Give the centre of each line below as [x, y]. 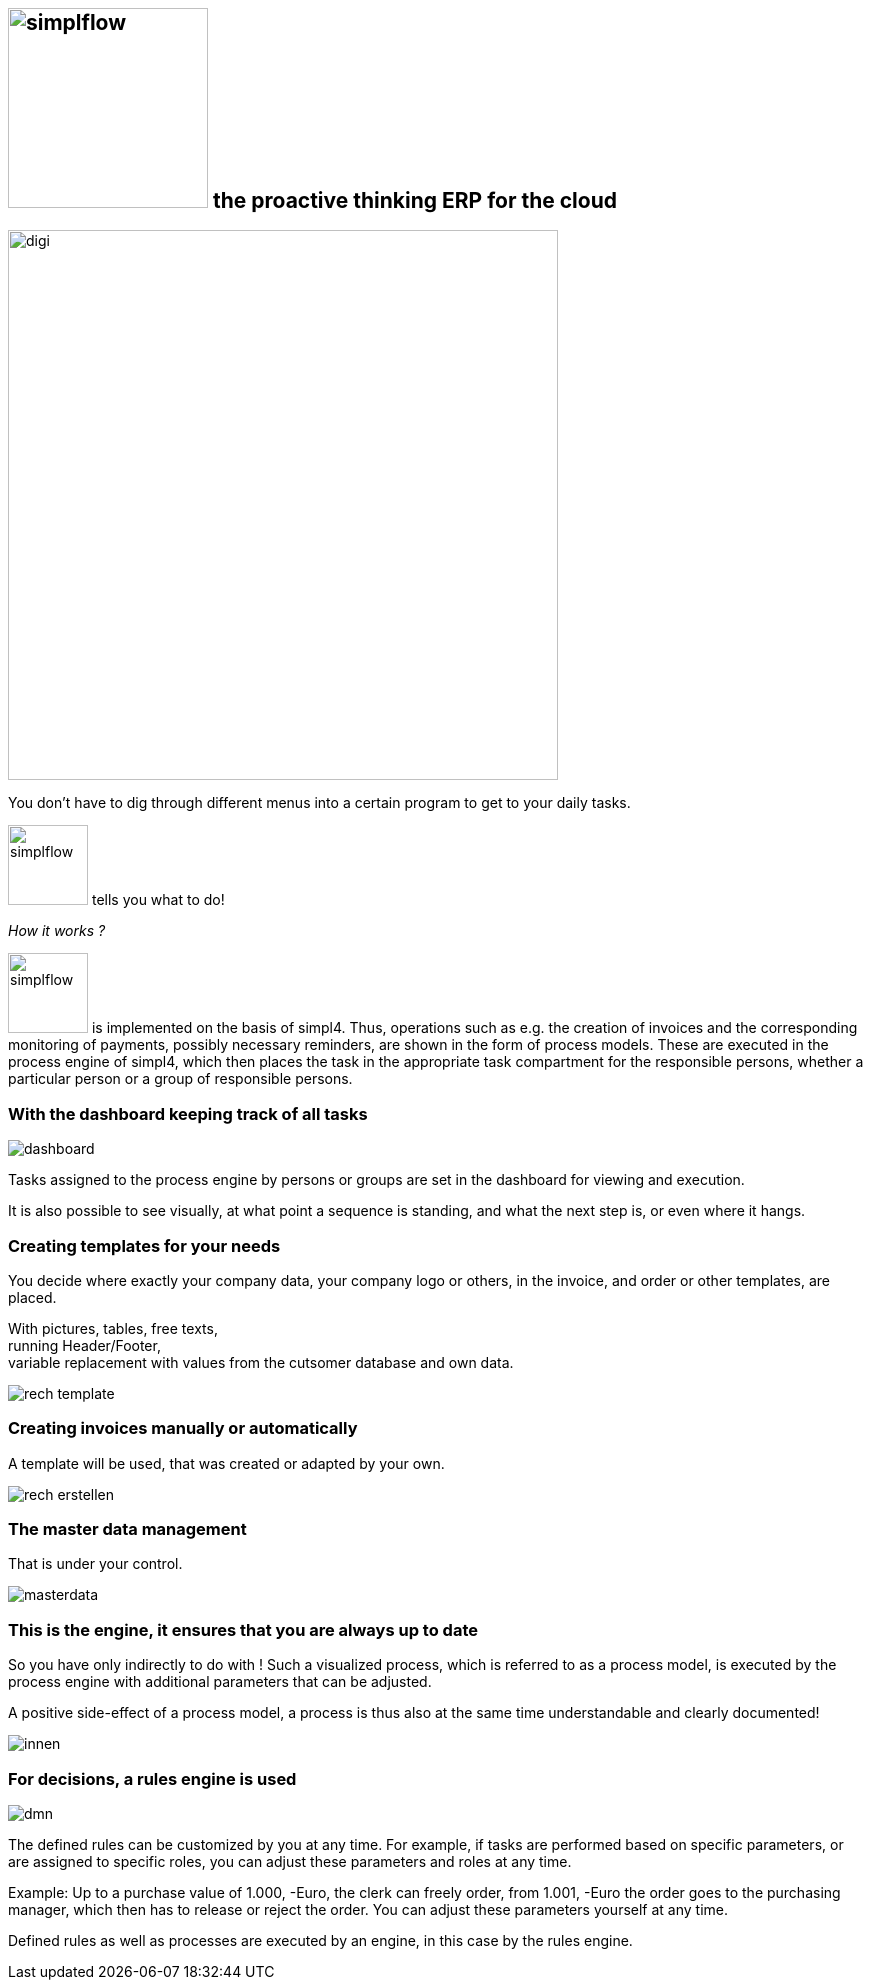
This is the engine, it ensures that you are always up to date [243, 1629]
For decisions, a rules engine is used [152, 1778]
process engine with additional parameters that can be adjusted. [220, 1682]
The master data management [127, 1529]
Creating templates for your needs [144, 1245]
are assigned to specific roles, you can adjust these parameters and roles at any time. [290, 1861]
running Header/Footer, [84, 1345]
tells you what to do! [158, 900]
